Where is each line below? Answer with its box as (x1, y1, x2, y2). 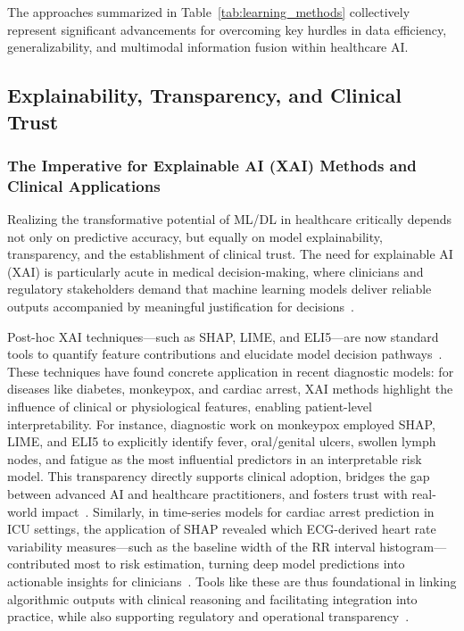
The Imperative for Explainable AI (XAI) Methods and (7, 154, 417, 176)
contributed (7, 554, 70, 573)
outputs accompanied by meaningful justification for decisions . (7, 297, 354, 316)
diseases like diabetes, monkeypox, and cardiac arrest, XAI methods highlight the (7, 379, 453, 398)
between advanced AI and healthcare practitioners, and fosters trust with (7, 485, 408, 502)
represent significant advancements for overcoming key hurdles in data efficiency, (7, 20, 447, 38)
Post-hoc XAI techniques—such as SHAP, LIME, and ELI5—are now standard (7, 327, 439, 345)
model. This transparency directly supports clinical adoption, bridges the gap (7, 467, 430, 486)
